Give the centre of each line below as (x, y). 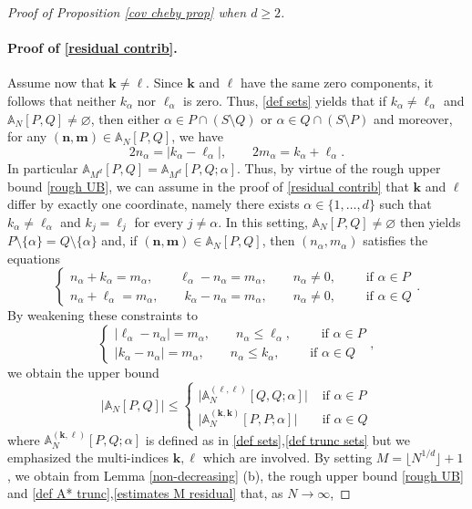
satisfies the (395, 240)
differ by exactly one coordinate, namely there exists (154, 204)
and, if (119, 240)
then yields (430, 221)
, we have (198, 136)
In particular (43, 167)
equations (34, 258)
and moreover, (413, 118)
